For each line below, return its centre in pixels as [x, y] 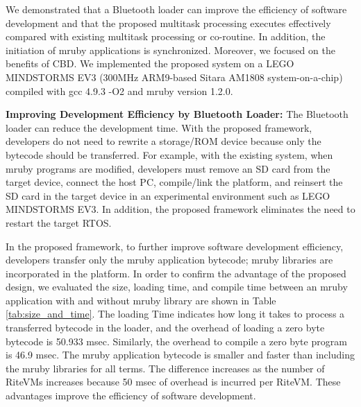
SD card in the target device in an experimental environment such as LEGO [168, 195]
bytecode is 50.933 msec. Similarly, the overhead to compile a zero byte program [176, 341]
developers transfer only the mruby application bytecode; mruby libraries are [169, 260]
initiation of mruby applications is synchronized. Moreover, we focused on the [170, 50]
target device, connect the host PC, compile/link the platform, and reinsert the [174, 182]
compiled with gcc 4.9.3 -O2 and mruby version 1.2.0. [119, 90]
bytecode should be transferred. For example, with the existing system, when [169, 154]
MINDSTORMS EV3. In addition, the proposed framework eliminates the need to [180, 209]
